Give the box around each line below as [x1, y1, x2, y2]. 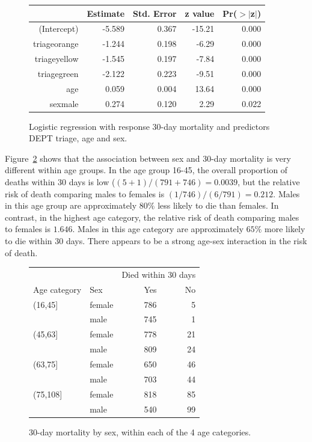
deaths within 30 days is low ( [5, 176, 115, 188]
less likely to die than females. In [158, 199, 279, 212]
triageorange [33, 37, 79, 50]
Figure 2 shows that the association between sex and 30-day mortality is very [5, 152, 291, 164]
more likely [265, 223, 305, 235]
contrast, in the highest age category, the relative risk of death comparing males [5, 210, 299, 223]
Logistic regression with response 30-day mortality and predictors [29, 120, 270, 132]
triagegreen [37, 67, 79, 79]
